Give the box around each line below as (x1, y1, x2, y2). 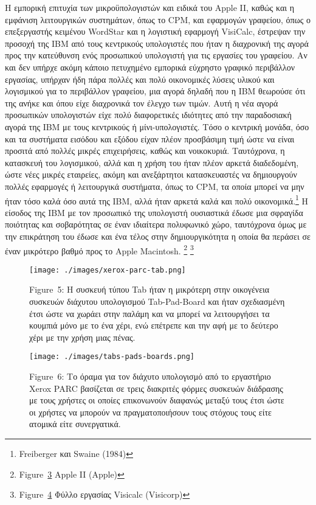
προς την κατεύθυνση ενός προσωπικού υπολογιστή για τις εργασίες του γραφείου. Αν (5, 49, 307, 61)
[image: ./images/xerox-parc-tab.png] (29, 265, 186, 274)
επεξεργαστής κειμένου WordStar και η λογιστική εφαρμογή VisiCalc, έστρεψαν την (5, 25, 306, 38)
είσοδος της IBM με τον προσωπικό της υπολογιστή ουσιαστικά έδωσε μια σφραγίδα (5, 206, 303, 218)
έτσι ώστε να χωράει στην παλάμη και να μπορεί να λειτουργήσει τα (29, 307, 270, 319)
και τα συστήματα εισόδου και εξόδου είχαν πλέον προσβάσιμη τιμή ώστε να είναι (5, 132, 295, 145)
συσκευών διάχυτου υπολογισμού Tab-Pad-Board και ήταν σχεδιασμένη (29, 295, 285, 308)
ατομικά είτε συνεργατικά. (29, 417, 121, 430)
